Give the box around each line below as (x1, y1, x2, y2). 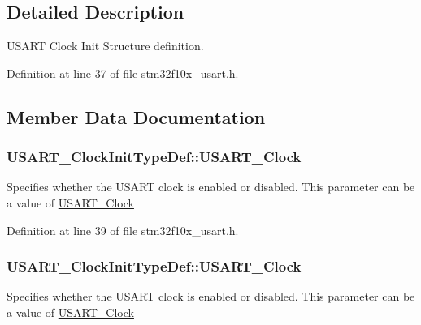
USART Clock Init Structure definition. (7, 37, 204, 54)
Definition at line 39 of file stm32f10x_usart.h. (7, 221, 239, 238)
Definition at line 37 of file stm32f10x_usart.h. (7, 64, 239, 81)
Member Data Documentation (7, 104, 266, 129)
